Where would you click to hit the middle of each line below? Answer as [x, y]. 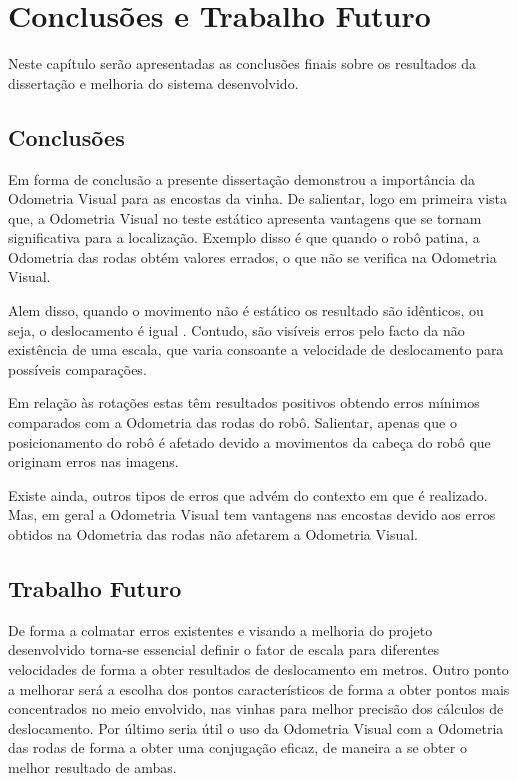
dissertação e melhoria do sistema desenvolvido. [153, 82]
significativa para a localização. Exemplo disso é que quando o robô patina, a [244, 237]
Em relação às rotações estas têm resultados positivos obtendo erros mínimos [244, 402]
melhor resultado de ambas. [92, 766]
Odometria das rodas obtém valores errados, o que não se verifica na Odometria [252, 256]
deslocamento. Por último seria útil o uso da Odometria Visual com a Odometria [256, 727]
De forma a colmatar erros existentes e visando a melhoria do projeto [220, 629]
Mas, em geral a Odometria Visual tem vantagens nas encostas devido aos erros [252, 514]
